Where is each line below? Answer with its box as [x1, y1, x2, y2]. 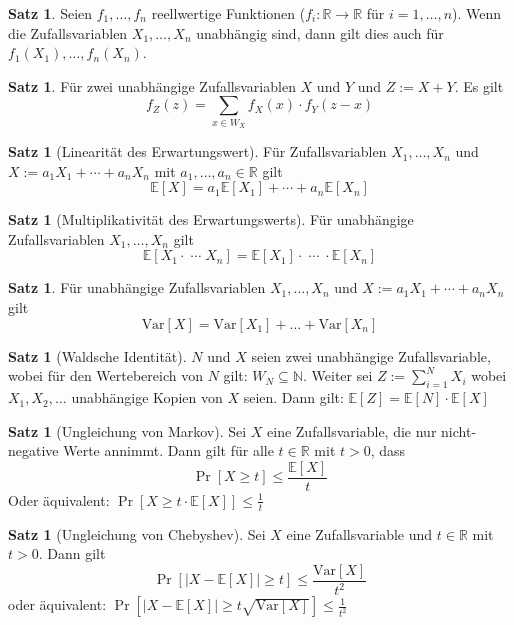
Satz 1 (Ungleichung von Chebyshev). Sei [8, 523, 266, 544]
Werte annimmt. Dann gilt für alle [63, 440, 274, 461]
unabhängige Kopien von [71, 387, 223, 408]
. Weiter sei [302, 365, 373, 386]
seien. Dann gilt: [243, 387, 344, 408]
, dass [370, 440, 406, 461]
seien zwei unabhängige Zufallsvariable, [251, 345, 491, 366]
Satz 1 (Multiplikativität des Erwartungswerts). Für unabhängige [8, 209, 414, 230]
